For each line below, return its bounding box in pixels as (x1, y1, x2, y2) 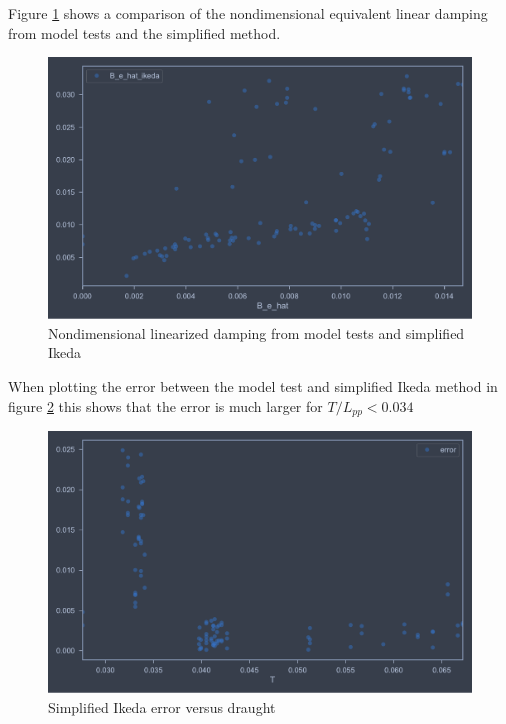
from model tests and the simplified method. (8, 22, 281, 43)
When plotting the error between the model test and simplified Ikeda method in (8, 376, 498, 397)
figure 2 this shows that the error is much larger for (8, 395, 323, 416)
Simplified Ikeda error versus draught (48, 696, 276, 717)
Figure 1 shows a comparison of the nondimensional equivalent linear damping (8, 3, 488, 23)
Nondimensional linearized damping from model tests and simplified (48, 322, 465, 343)
